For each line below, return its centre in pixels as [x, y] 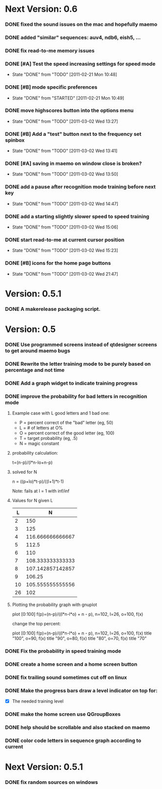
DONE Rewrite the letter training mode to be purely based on [78, 364]
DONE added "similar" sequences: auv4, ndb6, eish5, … [73, 38]
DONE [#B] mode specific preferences [51, 87]
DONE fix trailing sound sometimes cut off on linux [66, 677]
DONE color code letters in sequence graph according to [73, 740]
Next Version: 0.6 [41, 9]
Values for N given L [32, 500]
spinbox [15, 140]
